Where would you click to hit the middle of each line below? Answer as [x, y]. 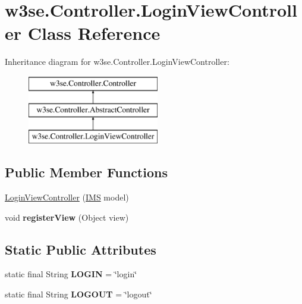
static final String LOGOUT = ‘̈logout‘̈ [78, 294]
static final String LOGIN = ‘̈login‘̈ [71, 274]
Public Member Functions [86, 172]
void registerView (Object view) [67, 217]
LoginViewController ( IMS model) [67, 197]
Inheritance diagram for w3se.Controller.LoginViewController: [117, 62]
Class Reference [94, 33]
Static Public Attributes [81, 249]
